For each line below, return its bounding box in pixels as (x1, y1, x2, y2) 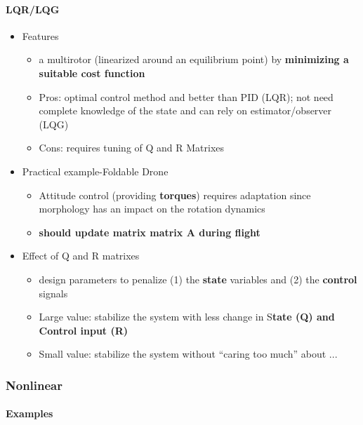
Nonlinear (6, 376, 62, 393)
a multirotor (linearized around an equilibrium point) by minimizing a (39, 52, 349, 67)
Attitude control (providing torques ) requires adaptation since (39, 187, 311, 202)
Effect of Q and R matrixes (22, 248, 140, 263)
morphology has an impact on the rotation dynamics (39, 201, 265, 216)
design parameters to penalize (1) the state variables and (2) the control (39, 271, 357, 286)
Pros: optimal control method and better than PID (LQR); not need (39, 89, 334, 104)
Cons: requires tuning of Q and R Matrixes (39, 140, 225, 155)
